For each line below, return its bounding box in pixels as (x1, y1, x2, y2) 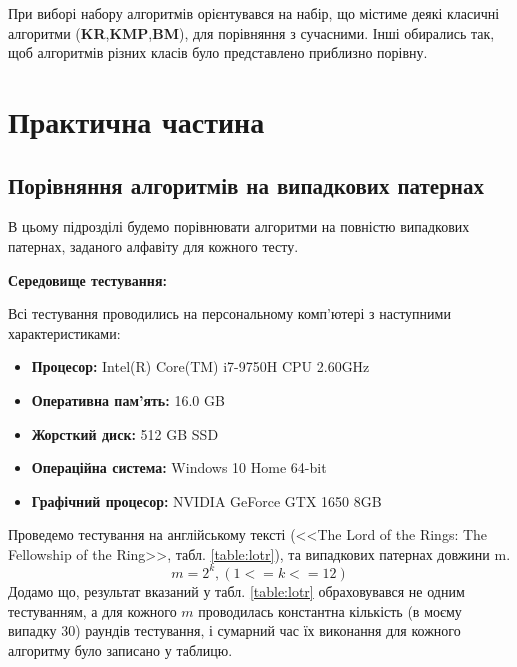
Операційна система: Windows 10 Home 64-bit (31, 457, 327, 478)
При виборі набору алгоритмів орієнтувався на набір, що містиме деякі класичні (8, 3, 500, 23)
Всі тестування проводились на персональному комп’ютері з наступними (8, 303, 451, 324)
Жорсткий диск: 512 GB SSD (31, 423, 219, 444)
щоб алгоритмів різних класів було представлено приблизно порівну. (8, 42, 428, 63)
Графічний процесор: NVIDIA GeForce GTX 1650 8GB (31, 490, 382, 511)
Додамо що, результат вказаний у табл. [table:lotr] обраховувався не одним (8, 580, 465, 601)
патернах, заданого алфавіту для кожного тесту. (8, 235, 299, 256)
